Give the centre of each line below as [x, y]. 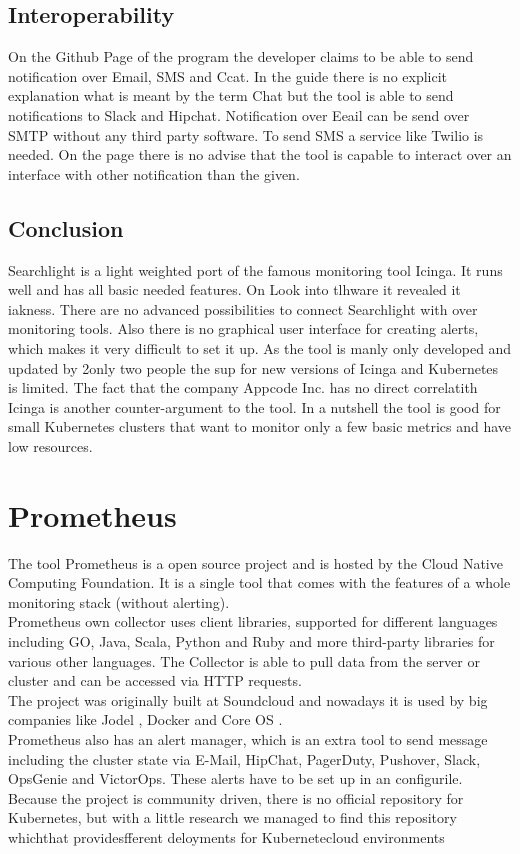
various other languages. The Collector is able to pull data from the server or [244, 660]
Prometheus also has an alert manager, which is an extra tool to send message [248, 738]
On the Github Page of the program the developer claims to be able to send [241, 56]
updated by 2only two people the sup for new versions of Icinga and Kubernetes [253, 367]
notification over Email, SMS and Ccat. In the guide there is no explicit [228, 75]
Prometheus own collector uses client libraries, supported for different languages [253, 621]
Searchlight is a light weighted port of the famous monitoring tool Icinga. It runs [255, 269]
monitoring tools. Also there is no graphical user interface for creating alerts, [243, 328]
